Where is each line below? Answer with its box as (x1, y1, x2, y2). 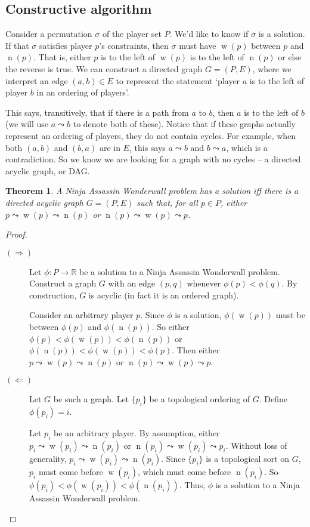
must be (275, 309, 305, 321)
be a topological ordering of (149, 393, 250, 405)
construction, (29, 288, 77, 301)
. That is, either (33, 51, 91, 63)
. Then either (172, 344, 220, 356)
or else (278, 51, 302, 63)
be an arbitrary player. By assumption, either (53, 427, 220, 439)
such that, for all (137, 196, 198, 208)
